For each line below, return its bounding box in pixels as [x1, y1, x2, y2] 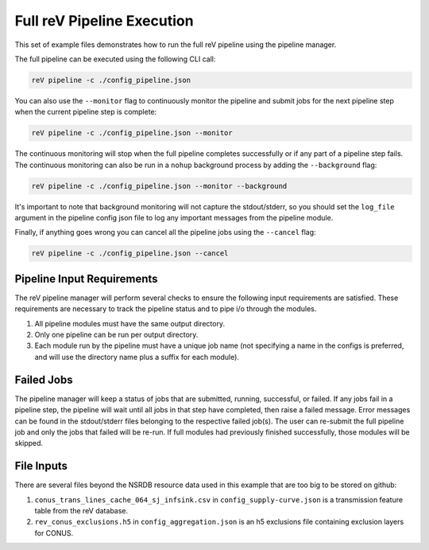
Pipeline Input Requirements [14, 271, 158, 286]
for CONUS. [34, 528, 74, 537]
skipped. [14, 439, 44, 448]
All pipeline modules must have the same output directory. [34, 318, 226, 328]
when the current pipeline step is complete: [14, 107, 157, 117]
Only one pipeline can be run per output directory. [34, 330, 199, 340]
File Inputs [14, 459, 68, 473]
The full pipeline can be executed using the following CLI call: [14, 54, 216, 64]
